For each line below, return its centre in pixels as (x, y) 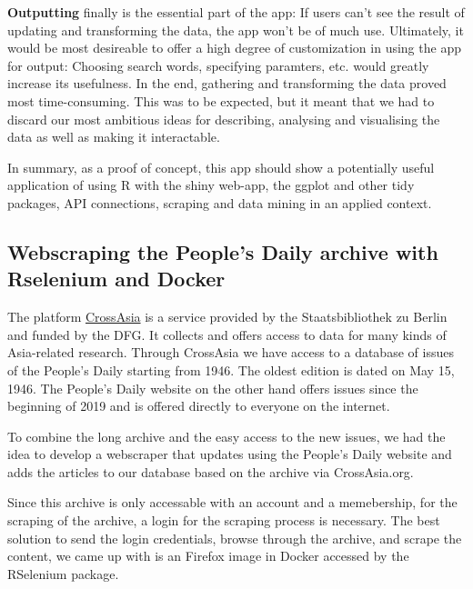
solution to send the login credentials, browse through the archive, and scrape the (235, 538)
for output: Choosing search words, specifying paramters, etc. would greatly (218, 65)
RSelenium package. (63, 573)
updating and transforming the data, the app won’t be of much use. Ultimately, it (236, 30)
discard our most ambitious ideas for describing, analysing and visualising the (224, 119)
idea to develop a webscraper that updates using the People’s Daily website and (230, 454)
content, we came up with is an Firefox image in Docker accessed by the (208, 556)
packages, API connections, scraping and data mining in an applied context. (220, 202)
